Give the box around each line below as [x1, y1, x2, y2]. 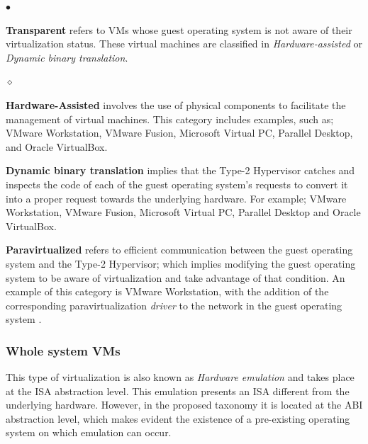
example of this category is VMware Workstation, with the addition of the [6, 284, 329, 299]
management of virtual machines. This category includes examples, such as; [6, 111, 334, 126]
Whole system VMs [6, 341, 121, 359]
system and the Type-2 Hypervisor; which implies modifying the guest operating [6, 256, 356, 271]
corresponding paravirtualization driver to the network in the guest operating [6, 297, 342, 312]
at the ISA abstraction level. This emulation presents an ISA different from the [6, 383, 350, 398]
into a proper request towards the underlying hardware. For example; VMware [6, 190, 347, 205]
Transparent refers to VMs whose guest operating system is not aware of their [6, 22, 352, 37]
